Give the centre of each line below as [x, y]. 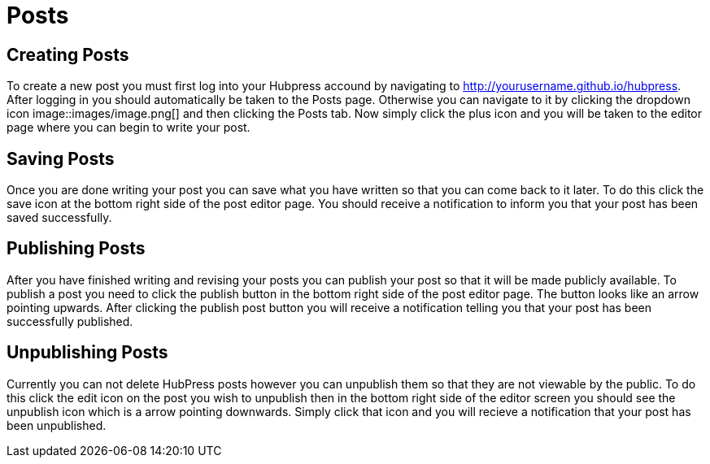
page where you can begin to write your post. [128, 128]
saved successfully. [59, 218]
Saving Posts [61, 158]
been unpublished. [57, 425]
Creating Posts [68, 54]
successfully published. [70, 321]
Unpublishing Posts [87, 353]
